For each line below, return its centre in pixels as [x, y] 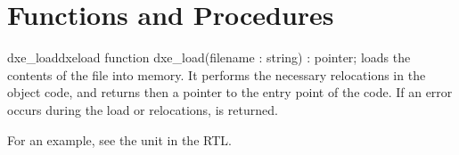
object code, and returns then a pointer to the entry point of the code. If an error [230, 92]
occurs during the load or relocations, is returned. [143, 109]
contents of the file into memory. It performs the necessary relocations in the [217, 74]
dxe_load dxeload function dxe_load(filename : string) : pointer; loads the [209, 57]
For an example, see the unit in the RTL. [119, 139]
